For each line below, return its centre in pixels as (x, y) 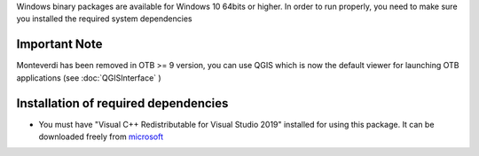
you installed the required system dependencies (104, 19)
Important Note (59, 44)
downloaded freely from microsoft (101, 136)
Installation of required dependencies (122, 103)
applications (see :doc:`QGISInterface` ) (89, 78)
